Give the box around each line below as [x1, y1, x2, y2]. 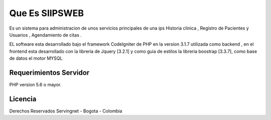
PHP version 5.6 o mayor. [9, 82, 62, 88]
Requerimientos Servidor [9, 68, 90, 77]
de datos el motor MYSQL [9, 55, 63, 61]
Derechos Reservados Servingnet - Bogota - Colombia [9, 108, 122, 114]
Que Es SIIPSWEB [9, 8, 84, 19]
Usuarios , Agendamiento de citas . [9, 32, 82, 38]
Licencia [9, 94, 37, 103]
